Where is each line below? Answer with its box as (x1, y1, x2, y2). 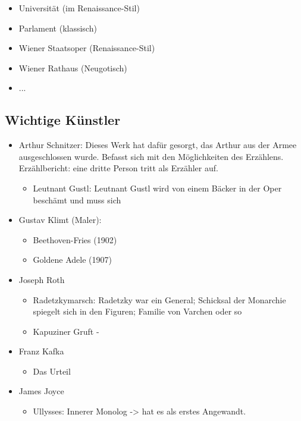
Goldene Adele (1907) (33, 253, 112, 266)
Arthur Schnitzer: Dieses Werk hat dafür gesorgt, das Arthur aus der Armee (18, 139, 297, 151)
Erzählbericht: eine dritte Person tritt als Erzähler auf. (18, 162, 218, 174)
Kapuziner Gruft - (33, 325, 99, 337)
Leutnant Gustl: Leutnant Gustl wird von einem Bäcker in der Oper (33, 181, 282, 194)
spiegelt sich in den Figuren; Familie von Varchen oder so (33, 305, 242, 318)
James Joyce (18, 385, 64, 397)
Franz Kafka (18, 345, 64, 357)
